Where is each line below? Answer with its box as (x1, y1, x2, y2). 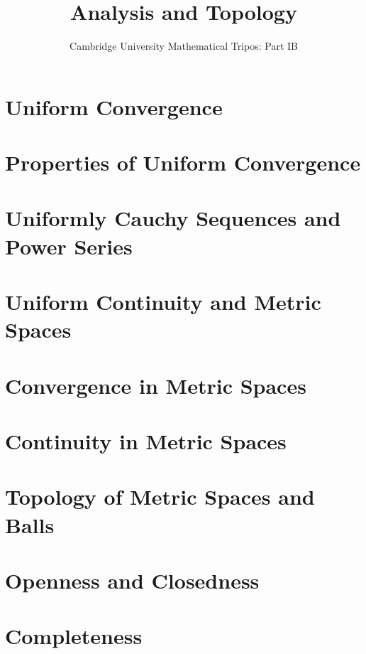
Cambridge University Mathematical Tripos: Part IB (70, 38, 298, 53)
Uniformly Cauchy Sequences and (5, 203, 341, 232)
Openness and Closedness (5, 565, 260, 594)
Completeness (5, 621, 143, 650)
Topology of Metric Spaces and (5, 482, 315, 511)
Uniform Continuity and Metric (5, 287, 321, 316)
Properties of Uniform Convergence (5, 148, 361, 177)
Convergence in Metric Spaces (5, 370, 306, 400)
